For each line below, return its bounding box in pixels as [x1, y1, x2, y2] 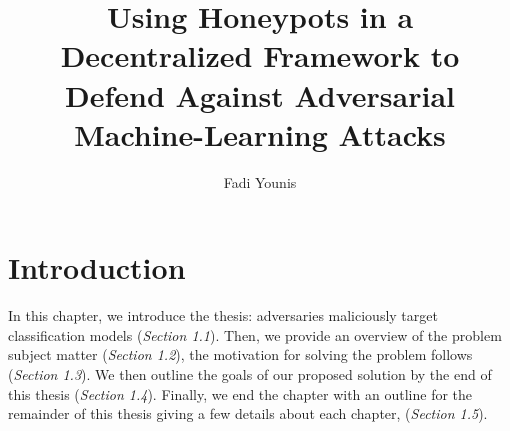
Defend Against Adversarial [64, 74, 455, 115]
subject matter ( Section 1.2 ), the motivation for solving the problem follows [8, 344, 473, 365]
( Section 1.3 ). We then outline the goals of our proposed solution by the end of [8, 364, 492, 384]
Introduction [8, 247, 186, 288]
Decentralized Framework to [60, 35, 460, 76]
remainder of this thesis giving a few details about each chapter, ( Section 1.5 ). [8, 403, 488, 424]
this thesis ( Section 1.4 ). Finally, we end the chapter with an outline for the [8, 383, 473, 404]
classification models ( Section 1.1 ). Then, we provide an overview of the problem [8, 324, 502, 345]
